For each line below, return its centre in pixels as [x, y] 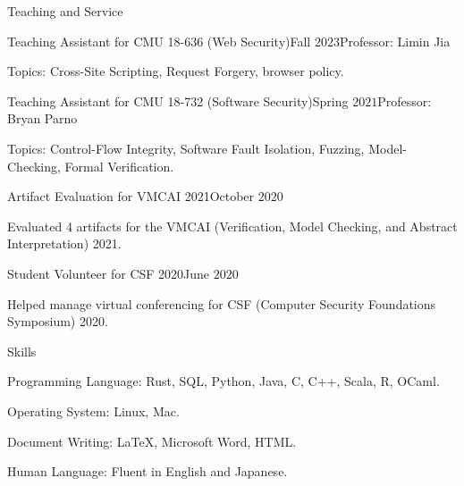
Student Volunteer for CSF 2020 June [109, 273]
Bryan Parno [42, 118]
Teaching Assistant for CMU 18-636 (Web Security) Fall [159, 41]
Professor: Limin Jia [395, 41]
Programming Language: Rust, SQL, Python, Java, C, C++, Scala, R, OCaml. [224, 381]
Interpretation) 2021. [64, 243]
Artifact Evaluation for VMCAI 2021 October [131, 196]
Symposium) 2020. [58, 321]
